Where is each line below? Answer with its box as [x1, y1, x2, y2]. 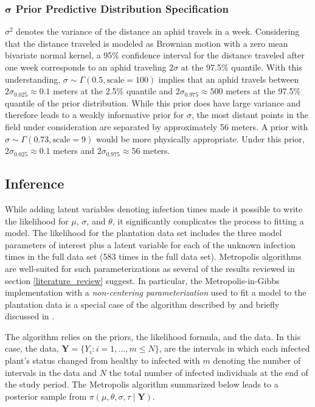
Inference [5, 174, 64, 193]
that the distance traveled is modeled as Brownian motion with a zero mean [5, 37, 288, 49]
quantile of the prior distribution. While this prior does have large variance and [5, 96, 301, 109]
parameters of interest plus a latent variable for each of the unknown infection [5, 238, 296, 251]
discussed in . [5, 310, 55, 322]
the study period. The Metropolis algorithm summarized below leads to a [5, 378, 279, 391]
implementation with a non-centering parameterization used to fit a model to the [5, 286, 306, 299]
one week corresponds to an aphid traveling [5, 61, 167, 73]
